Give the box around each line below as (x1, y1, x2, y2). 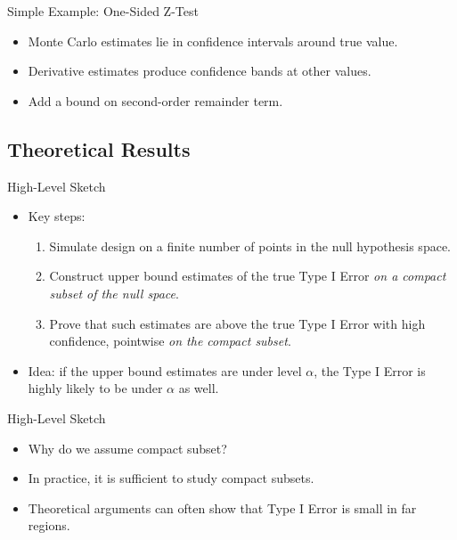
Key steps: (28, 207, 86, 225)
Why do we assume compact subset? (28, 438, 227, 457)
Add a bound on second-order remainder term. (28, 91, 283, 110)
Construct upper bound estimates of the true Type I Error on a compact (49, 266, 446, 285)
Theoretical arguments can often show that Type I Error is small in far (28, 498, 417, 517)
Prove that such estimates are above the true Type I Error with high (49, 314, 426, 332)
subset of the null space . (49, 283, 179, 302)
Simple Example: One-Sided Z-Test (7, 2, 199, 20)
